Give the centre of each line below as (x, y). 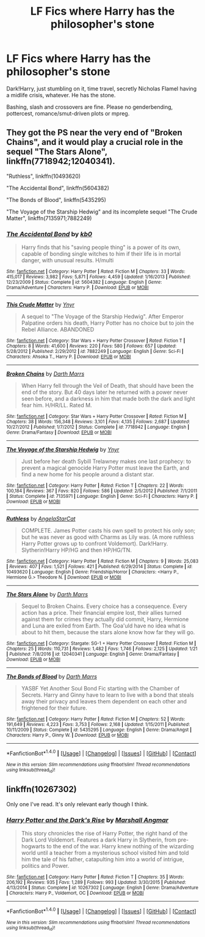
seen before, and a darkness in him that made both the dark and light (108, 399)
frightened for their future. (54, 708)
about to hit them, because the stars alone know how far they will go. (108, 632)
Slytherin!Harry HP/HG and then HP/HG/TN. (77, 550)
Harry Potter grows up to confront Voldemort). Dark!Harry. (95, 544)
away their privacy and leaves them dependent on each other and (104, 702)
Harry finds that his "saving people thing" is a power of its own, (101, 247)
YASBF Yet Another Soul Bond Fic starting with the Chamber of (100, 689)
